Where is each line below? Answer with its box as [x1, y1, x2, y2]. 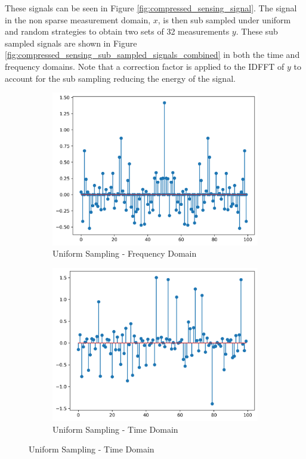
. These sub [236, 25, 278, 38]
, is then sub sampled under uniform [157, 13, 291, 26]
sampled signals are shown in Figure [5, 36, 137, 49]
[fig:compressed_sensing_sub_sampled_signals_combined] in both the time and [5, 48, 300, 61]
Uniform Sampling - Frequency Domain [52, 247, 197, 260]
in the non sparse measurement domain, [5, 13, 151, 26]
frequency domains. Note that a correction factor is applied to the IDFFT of [5, 60, 285, 72]
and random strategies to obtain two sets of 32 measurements [5, 25, 230, 38]
